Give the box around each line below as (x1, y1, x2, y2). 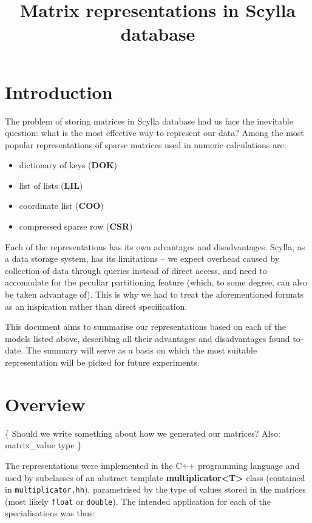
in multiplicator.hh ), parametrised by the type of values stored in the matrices (5, 483, 306, 496)
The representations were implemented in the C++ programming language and (5, 459, 300, 471)
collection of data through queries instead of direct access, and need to (5, 264, 267, 276)
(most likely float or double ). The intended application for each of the (5, 494, 271, 507)
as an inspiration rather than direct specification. (5, 299, 188, 312)
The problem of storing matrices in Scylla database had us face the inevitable (5, 114, 293, 127)
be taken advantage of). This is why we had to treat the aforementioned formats (5, 288, 304, 301)
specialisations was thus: (5, 507, 95, 519)
